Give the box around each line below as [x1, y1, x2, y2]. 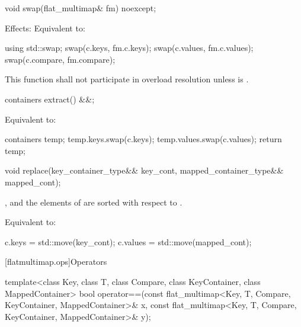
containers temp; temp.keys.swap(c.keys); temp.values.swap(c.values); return [5, 133, 282, 145]
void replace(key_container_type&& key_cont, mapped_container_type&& [5, 164, 284, 177]
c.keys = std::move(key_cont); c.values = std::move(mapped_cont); [5, 235, 252, 248]
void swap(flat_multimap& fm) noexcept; [5, 2, 156, 14]
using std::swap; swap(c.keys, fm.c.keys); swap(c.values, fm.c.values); [5, 41, 254, 54]
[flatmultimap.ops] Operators [5, 255, 107, 268]
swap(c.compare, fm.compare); [5, 53, 116, 65]
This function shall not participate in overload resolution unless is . [5, 73, 249, 85]
